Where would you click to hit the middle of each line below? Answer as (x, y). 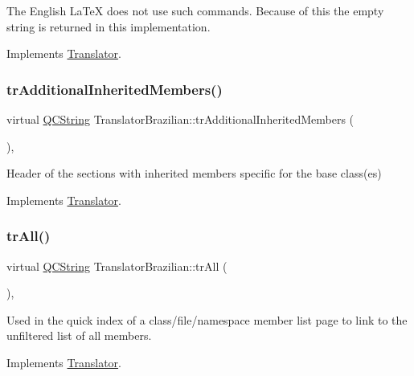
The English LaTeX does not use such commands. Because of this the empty (195, 10)
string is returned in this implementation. (109, 26)
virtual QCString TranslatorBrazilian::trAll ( (117, 266)
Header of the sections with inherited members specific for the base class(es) (194, 173)
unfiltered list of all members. (79, 335)
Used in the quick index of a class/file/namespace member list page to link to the (207, 319)
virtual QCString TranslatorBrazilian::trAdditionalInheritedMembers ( (180, 119)
